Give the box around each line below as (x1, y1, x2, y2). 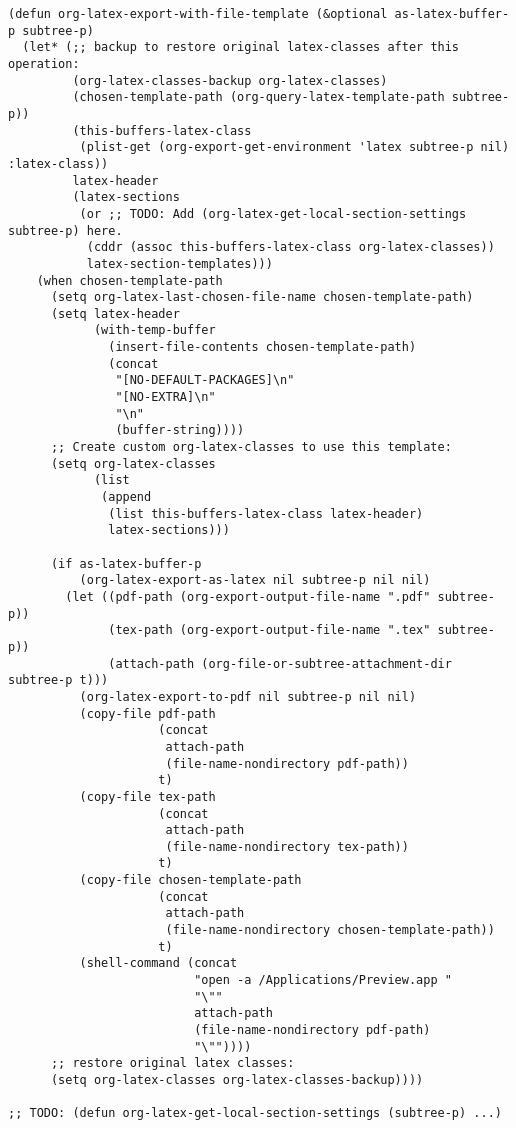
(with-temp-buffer (93, 323, 216, 338)
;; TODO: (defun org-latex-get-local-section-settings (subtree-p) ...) (8, 1106, 502, 1121)
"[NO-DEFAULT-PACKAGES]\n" (115, 373, 295, 388)
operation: (8, 56, 80, 71)
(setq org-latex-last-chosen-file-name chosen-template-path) (50, 290, 474, 305)
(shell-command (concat (79, 956, 238, 971)
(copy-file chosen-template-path (79, 873, 302, 888)
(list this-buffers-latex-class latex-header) (108, 506, 424, 521)
